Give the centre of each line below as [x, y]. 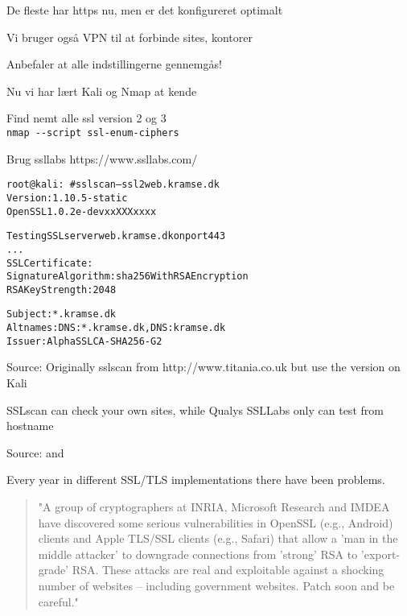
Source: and [35, 452]
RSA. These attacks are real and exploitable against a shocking [228, 570]
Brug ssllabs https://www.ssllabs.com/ [102, 158]
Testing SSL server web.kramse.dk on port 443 [116, 236]
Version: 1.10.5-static [67, 198]
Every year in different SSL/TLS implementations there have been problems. [196, 480]
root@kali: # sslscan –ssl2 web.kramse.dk [113, 185]
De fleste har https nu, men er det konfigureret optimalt [145, 10]
